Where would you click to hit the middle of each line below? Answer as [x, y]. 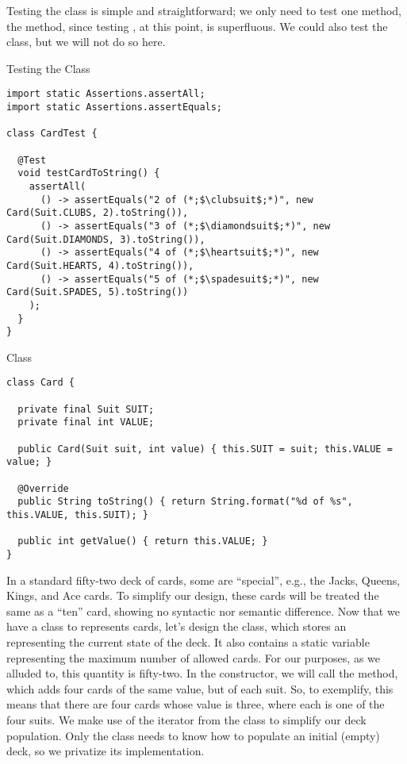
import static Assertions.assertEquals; [115, 107]
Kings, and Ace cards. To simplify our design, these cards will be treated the [193, 595]
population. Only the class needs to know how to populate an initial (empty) [193, 735]
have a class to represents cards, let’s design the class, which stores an [177, 626]
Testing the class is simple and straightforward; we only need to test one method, [204, 10]
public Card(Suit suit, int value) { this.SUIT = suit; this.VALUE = [205, 449]
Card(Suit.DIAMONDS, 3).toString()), [106, 239]
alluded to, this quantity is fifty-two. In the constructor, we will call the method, [202, 673]
